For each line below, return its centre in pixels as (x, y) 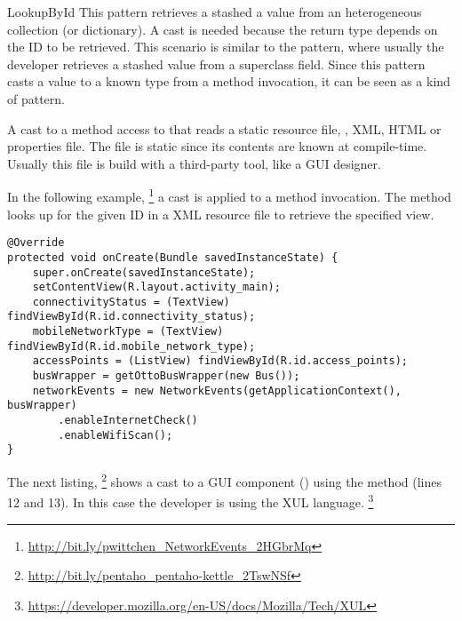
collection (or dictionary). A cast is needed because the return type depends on (223, 29)
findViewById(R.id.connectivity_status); (131, 317)
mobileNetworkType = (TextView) (128, 332)
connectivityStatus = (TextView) (131, 302)
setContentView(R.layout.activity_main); (156, 287)
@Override (36, 243)
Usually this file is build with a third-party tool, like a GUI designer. (194, 163)
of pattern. (36, 98)
